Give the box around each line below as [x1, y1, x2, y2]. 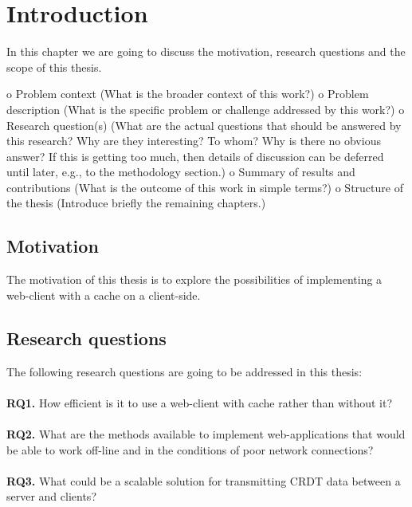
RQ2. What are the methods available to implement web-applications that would [6, 426, 406, 442]
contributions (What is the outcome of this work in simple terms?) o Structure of [6, 179, 403, 195]
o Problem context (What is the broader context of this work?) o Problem [6, 85, 369, 102]
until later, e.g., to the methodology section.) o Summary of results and [6, 163, 355, 180]
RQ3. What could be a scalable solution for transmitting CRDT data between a [6, 472, 401, 489]
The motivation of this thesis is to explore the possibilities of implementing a [6, 271, 383, 288]
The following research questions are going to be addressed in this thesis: [6, 363, 363, 379]
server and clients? [6, 488, 96, 505]
